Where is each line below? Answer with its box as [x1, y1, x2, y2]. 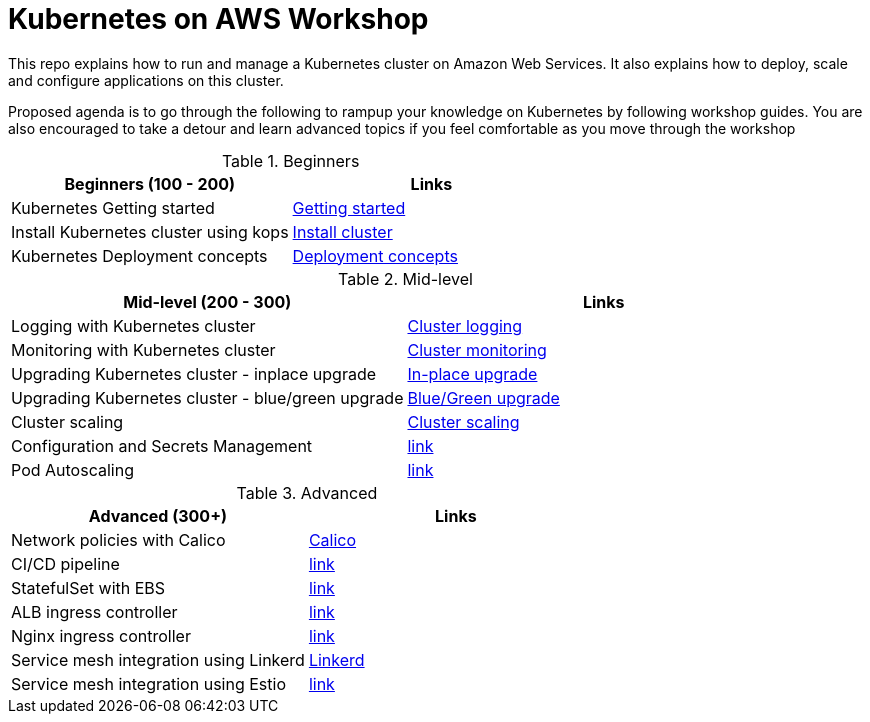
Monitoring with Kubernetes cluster [11, 339, 276, 360]
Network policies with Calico [11, 529, 226, 550]
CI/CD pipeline [11, 553, 120, 574]
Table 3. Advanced [236, 482, 378, 503]
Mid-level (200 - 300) [123, 291, 292, 312]
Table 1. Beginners [221, 150, 360, 171]
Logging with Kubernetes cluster [11, 315, 256, 336]
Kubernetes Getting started [11, 197, 215, 218]
